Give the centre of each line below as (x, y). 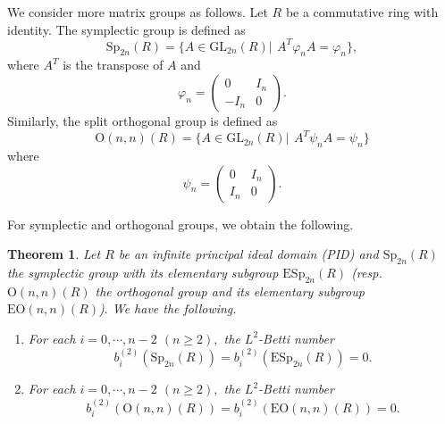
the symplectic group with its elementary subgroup (143, 272)
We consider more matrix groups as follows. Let (138, 12)
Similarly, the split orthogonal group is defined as (143, 121)
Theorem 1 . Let (54, 254)
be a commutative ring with (362, 12)
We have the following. (174, 308)
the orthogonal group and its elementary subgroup (230, 291)
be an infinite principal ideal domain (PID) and (248, 254)
